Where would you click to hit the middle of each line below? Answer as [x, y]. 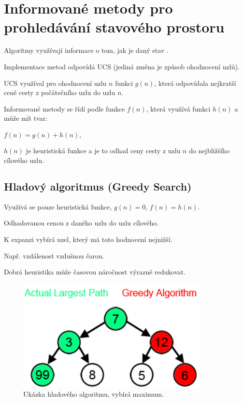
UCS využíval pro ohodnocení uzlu [55, 83]
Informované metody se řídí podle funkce [64, 108]
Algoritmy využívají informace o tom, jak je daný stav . [86, 50]
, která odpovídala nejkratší [195, 83]
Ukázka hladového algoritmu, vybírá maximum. [94, 394]
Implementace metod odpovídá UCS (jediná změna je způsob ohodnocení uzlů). [122, 66]
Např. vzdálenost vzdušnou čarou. [54, 255]
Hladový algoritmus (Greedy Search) [98, 186]
